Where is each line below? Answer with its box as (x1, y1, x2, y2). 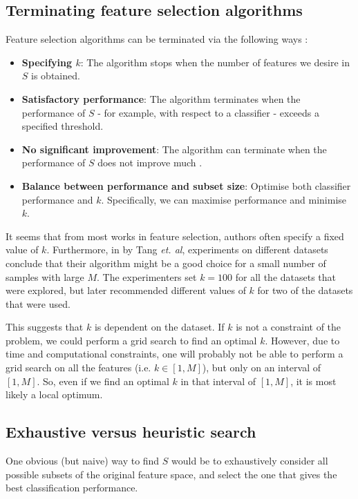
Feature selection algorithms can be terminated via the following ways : (6, 32, 308, 46)
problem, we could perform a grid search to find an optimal (6, 333, 257, 347)
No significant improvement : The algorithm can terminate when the (21, 141, 327, 156)
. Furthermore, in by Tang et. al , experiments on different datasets (46, 242, 328, 257)
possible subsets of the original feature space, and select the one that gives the (6, 467, 337, 481)
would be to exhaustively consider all (171, 453, 328, 468)
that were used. (6, 296, 70, 311)
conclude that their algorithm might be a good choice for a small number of (6, 255, 326, 270)
